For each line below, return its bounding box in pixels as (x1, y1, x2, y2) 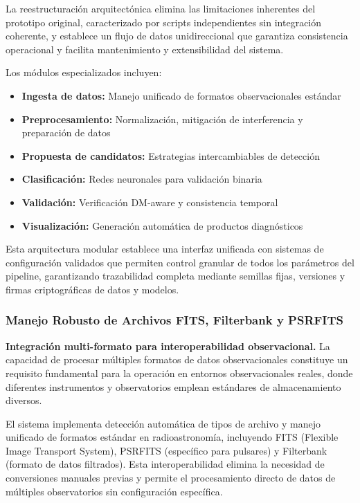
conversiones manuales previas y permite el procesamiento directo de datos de (6, 470, 336, 485)
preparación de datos (21, 125, 111, 140)
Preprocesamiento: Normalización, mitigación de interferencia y (21, 111, 303, 126)
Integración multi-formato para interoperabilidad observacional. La (6, 338, 330, 353)
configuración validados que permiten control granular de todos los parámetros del (6, 255, 354, 269)
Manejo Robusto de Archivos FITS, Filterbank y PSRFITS (6, 311, 344, 329)
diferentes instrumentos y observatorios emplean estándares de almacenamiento (6, 379, 341, 394)
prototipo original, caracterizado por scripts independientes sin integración (6, 15, 322, 29)
